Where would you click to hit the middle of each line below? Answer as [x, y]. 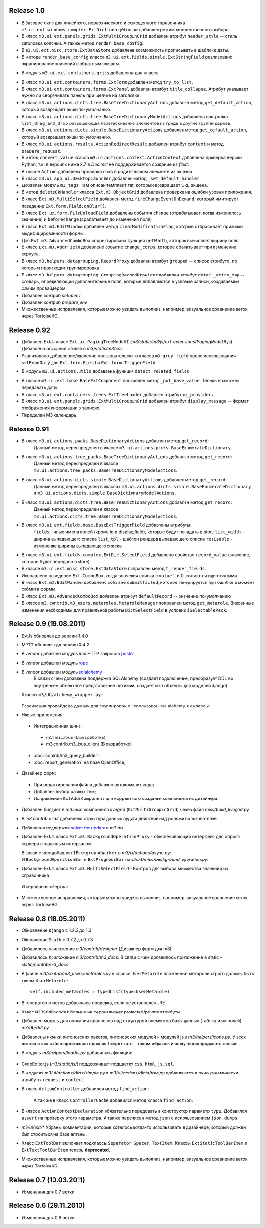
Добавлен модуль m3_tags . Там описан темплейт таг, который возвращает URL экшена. [115, 185]
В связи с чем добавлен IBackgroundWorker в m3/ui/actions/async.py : [96, 852]
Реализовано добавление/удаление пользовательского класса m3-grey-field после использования [128, 355]
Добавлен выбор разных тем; [65, 792]
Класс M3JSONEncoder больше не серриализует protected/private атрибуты [101, 1012]
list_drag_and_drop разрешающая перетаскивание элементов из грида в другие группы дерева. [126, 123]
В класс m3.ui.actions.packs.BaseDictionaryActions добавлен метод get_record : [115, 441]
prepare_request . [41, 151]
